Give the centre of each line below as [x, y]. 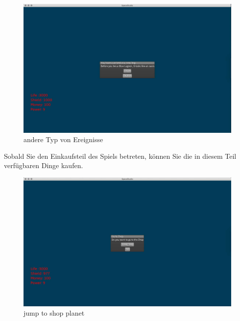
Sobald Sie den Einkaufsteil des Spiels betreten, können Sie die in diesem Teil [120, 156]
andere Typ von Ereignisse [63, 139]
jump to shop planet [54, 313]
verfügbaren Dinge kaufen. [44, 165]
